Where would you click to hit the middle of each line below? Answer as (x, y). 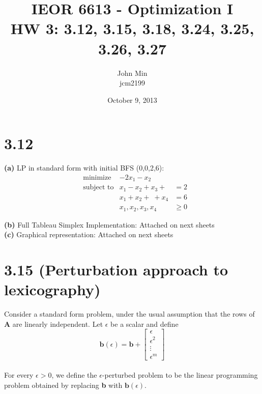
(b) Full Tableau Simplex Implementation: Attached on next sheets (109, 224)
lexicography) (52, 289)
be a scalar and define (144, 323)
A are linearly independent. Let (54, 323)
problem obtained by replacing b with (63, 385)
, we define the (74, 375)
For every (19, 375)
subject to (98, 188)
